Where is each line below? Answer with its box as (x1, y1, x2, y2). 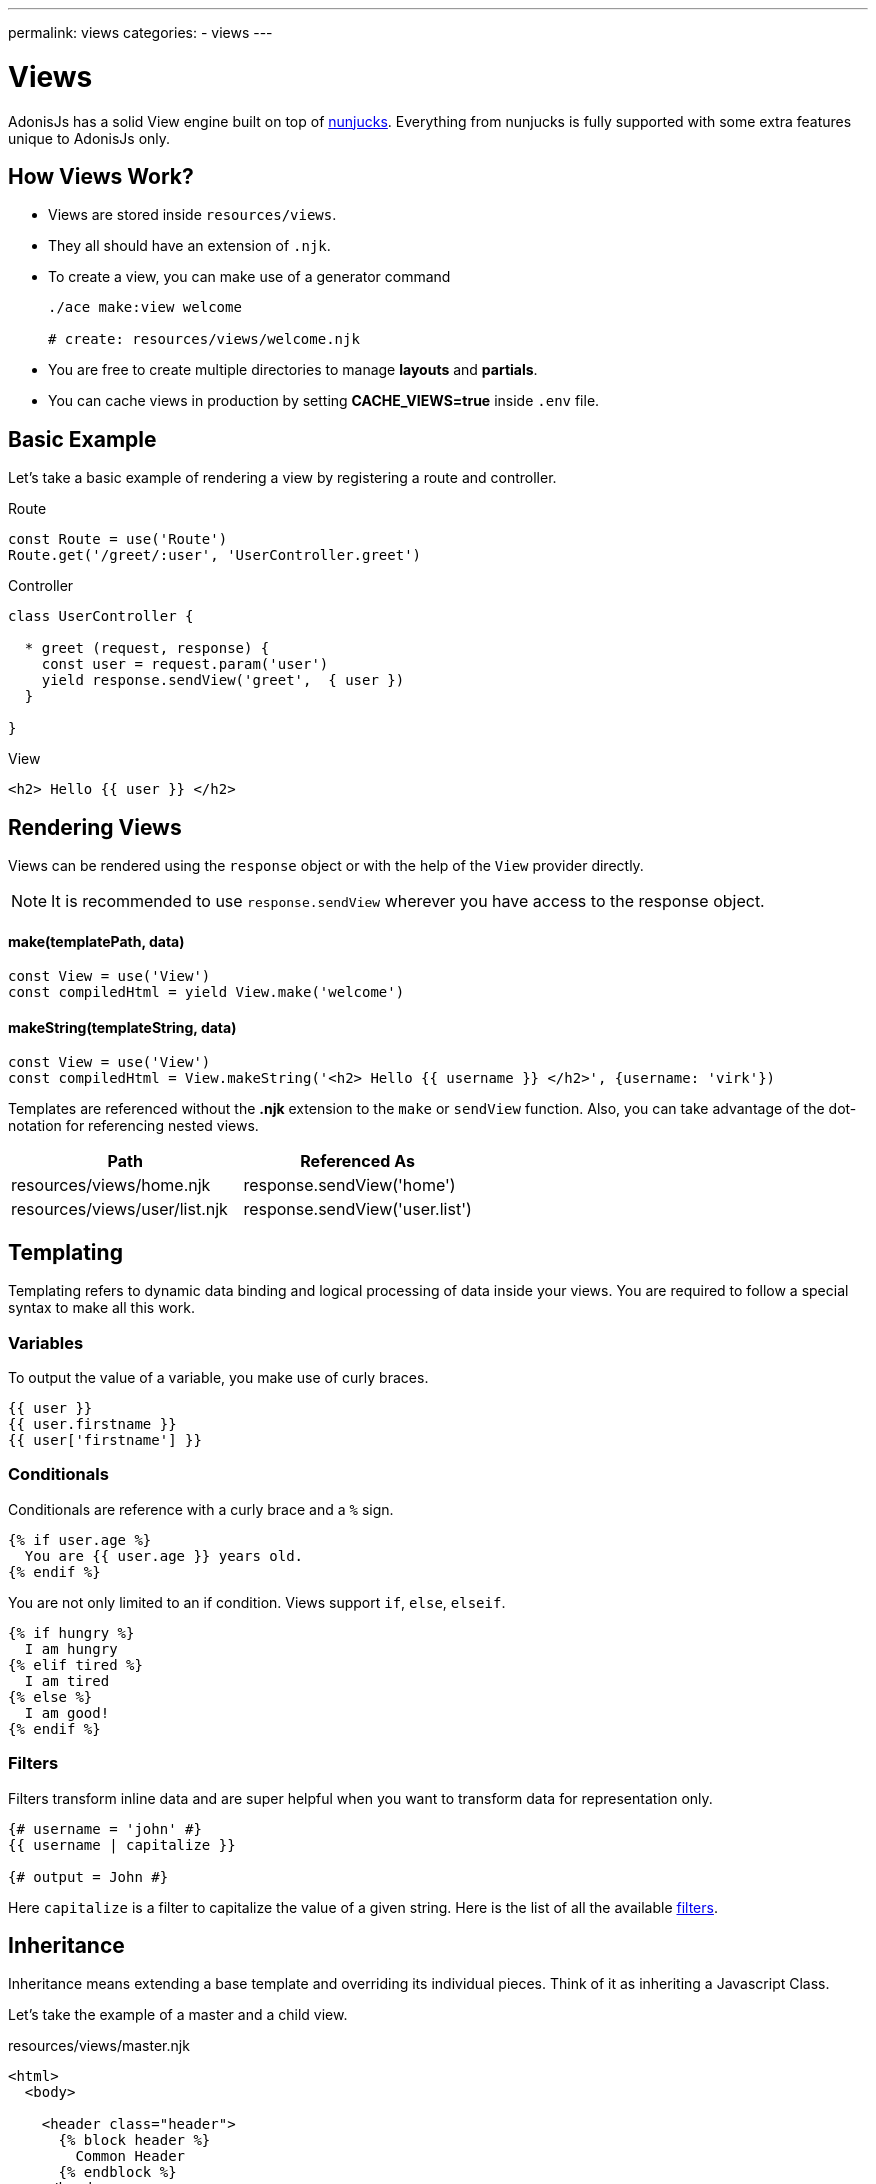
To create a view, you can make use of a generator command (48, 268, 451, 286)
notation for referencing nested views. (8, 1117, 259, 1135)
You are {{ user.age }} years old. (24, 1547, 304, 1564)
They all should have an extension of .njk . (48, 237, 331, 255)
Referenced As (300, 1151, 415, 1172)
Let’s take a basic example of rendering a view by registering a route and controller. (8, 469, 557, 487)
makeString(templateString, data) (8, 1018, 237, 1036)
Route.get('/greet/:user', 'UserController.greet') (8, 547, 422, 564)
